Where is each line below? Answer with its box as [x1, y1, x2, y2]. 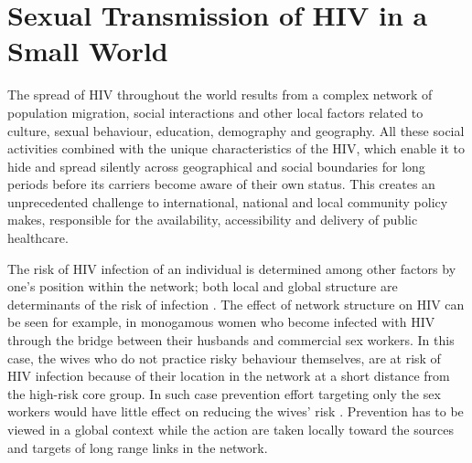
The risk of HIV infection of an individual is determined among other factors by [7, 258, 456, 278]
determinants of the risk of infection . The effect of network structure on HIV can [7, 294, 465, 313]
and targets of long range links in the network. [7, 437, 268, 457]
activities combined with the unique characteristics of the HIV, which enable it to [7, 139, 466, 158]
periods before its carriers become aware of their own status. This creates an [7, 174, 435, 194]
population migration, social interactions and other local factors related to [7, 102, 424, 121]
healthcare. [7, 228, 69, 247]
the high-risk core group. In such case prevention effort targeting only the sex [7, 384, 441, 403]
